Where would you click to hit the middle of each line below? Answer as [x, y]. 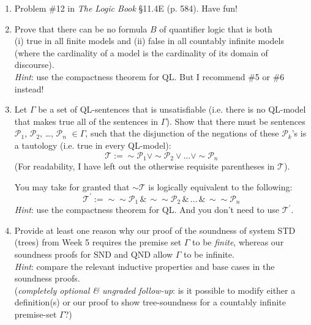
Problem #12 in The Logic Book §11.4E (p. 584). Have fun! [126, 8]
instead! [29, 88]
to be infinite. [209, 254]
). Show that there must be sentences [236, 121]
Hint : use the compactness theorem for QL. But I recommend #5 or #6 [149, 76]
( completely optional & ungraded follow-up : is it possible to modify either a [155, 290]
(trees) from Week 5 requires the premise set [98, 242]
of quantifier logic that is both [216, 28]
